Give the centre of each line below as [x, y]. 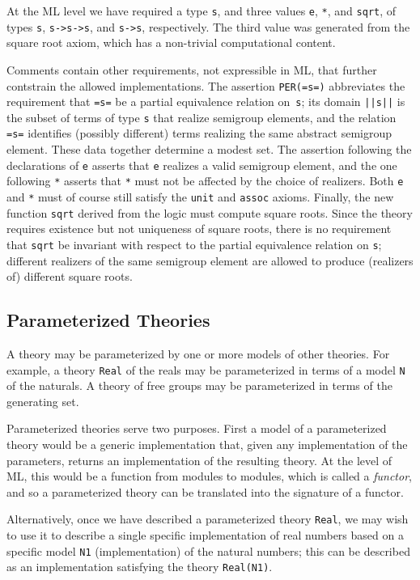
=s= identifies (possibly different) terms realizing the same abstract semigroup [199, 133]
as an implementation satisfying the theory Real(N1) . [140, 567]
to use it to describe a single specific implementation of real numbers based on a [205, 535]
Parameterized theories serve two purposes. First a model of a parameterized [197, 428]
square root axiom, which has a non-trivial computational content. [171, 42]
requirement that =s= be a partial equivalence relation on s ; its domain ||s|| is [206, 102]
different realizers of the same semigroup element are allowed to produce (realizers [210, 260]
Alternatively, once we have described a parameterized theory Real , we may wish [208, 519]
